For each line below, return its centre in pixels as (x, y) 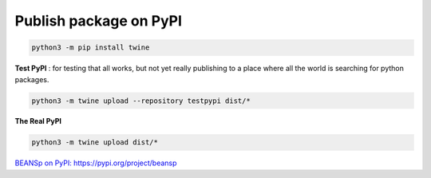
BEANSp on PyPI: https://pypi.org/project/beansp (96, 163)
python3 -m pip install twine (91, 47)
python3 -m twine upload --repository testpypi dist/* (141, 101)
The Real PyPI (38, 121)
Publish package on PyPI (99, 21)
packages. (32, 79)
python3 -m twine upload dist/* (95, 142)
